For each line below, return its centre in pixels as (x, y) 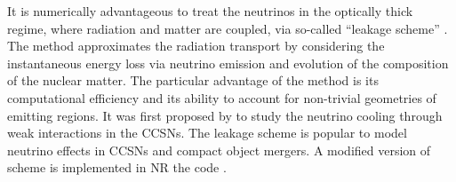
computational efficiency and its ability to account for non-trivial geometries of (222, 97)
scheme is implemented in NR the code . (117, 167)
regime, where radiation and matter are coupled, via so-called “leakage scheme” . (228, 28)
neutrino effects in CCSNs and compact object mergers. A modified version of (219, 150)
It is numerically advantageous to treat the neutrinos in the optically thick (210, 11)
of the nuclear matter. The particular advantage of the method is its (193, 80)
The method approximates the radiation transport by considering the (196, 46)
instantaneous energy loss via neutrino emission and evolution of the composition (228, 63)
